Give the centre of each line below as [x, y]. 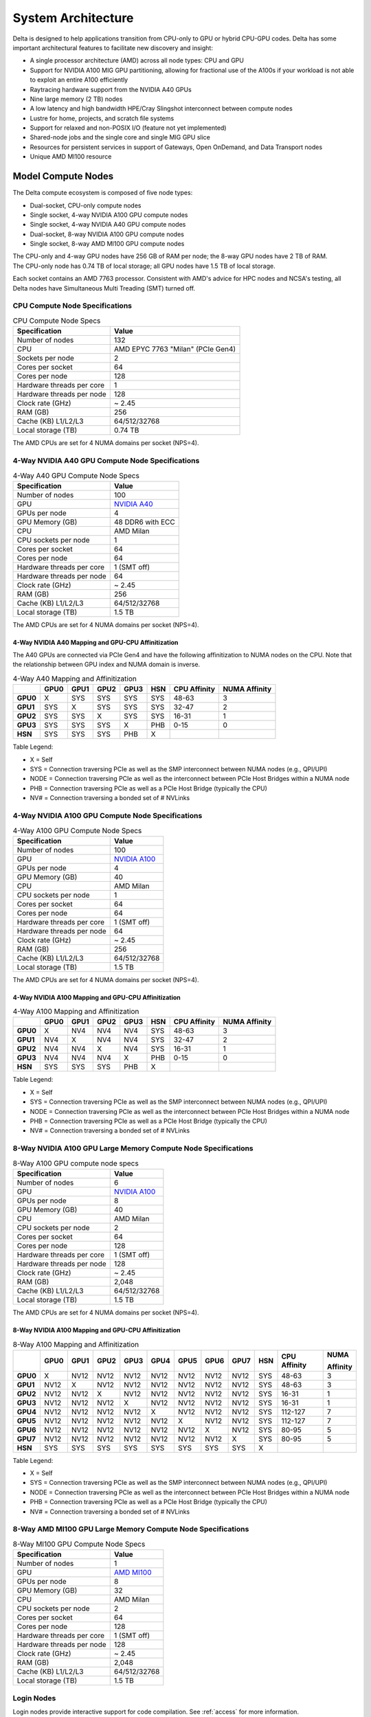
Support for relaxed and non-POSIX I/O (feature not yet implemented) [128, 128]
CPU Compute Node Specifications [72, 306]
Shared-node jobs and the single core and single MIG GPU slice [120, 137]
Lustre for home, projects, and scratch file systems [102, 118]
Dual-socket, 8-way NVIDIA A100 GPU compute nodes [107, 234]
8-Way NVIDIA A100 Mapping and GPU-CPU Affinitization [97, 1330]
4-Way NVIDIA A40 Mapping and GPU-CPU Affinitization [95, 642]
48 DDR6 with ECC [144, 522]
